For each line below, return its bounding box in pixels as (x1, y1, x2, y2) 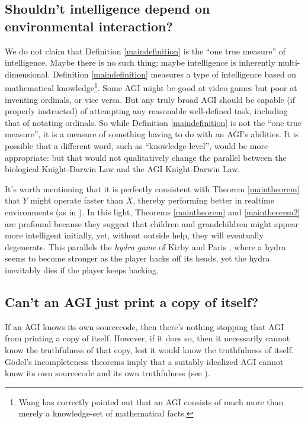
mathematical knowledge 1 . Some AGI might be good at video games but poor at (5, 80, 297, 94)
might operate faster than (30, 194, 124, 206)
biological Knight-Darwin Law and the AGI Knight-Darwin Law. (5, 163, 240, 175)
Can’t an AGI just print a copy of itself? (5, 292, 259, 311)
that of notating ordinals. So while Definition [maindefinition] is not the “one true (5, 116, 302, 128)
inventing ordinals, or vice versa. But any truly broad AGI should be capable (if (5, 93, 295, 105)
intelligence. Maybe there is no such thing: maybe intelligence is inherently (5, 56, 275, 69)
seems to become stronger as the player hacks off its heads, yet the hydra (5, 252, 270, 264)
